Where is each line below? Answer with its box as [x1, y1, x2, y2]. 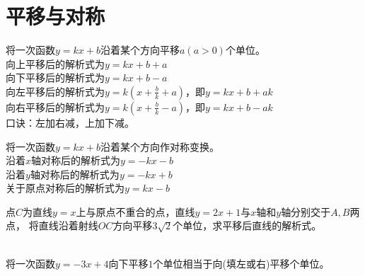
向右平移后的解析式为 [6, 99, 105, 114]
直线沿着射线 [38, 218, 98, 233]
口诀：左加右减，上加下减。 [6, 115, 134, 130]
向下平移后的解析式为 [6, 70, 105, 85]
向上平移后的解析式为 [6, 56, 105, 71]
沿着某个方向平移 [100, 42, 180, 57]
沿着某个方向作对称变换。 [100, 139, 219, 154]
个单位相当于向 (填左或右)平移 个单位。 [153, 255, 330, 270]
